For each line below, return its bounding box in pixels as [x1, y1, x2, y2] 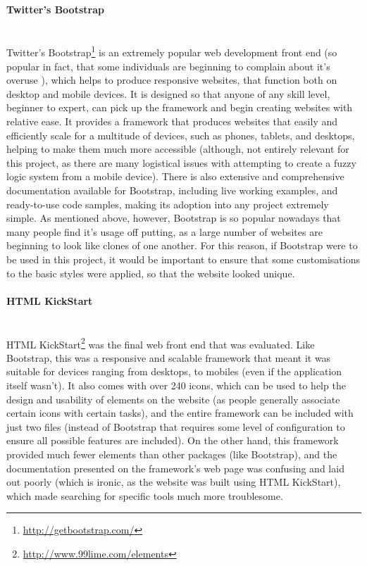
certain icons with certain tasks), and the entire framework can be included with [6, 405, 354, 420]
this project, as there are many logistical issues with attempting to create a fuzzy [6, 155, 356, 170]
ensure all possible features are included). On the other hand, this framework [6, 433, 339, 448]
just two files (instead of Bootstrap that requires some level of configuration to [6, 419, 345, 434]
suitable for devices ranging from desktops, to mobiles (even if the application [6, 364, 342, 379]
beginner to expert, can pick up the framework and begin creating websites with [6, 100, 353, 115]
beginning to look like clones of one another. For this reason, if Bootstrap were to [6, 238, 358, 253]
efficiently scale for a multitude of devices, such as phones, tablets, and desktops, [6, 127, 355, 142]
